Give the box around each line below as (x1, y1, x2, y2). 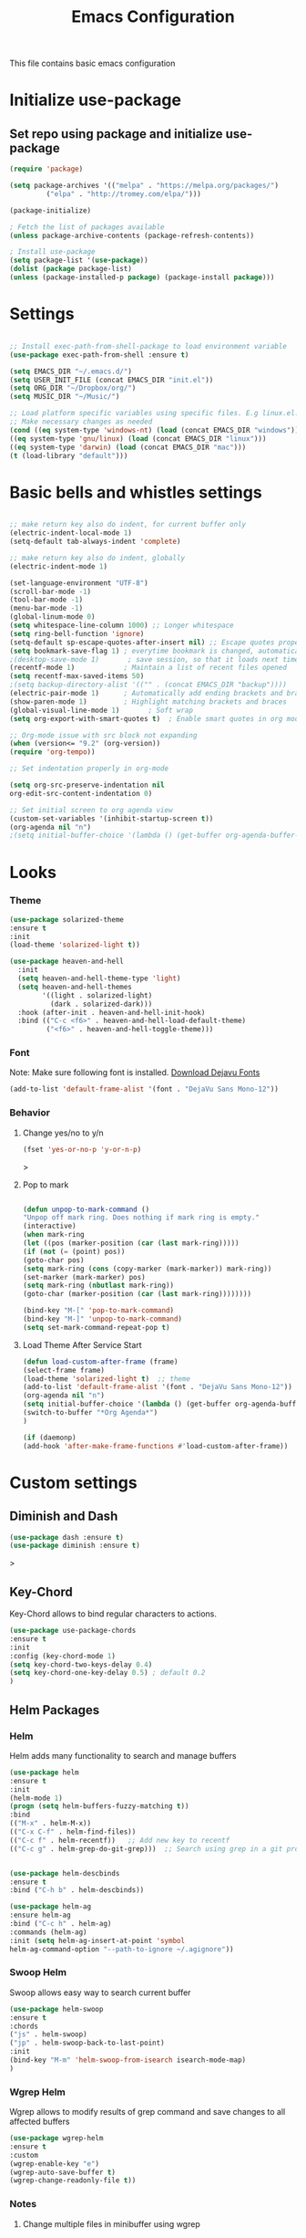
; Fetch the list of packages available (9, 222, 166, 232)
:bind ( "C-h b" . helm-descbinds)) (9, 1886, 145, 1895)
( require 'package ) (9, 164, 84, 174)
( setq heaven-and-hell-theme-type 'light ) (17, 974, 181, 983)
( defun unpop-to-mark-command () (22, 1205, 150, 1214)
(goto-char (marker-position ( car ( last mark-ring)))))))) (22, 1290, 252, 1299)
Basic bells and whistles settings (9, 482, 262, 503)
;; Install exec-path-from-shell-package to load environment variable (9, 341, 287, 350)
